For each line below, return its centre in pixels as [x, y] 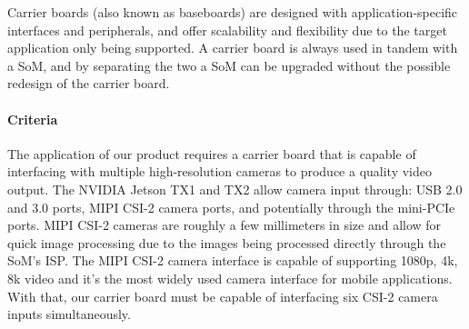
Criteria [33, 119]
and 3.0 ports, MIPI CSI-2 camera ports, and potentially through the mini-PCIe [231, 207]
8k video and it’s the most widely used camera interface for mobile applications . [230, 278]
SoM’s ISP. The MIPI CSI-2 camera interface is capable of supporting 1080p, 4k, [233, 260]
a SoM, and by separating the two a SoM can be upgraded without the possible [229, 65]
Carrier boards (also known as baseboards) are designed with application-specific [233, 12]
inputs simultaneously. [69, 314]
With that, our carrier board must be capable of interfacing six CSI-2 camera [223, 296]
